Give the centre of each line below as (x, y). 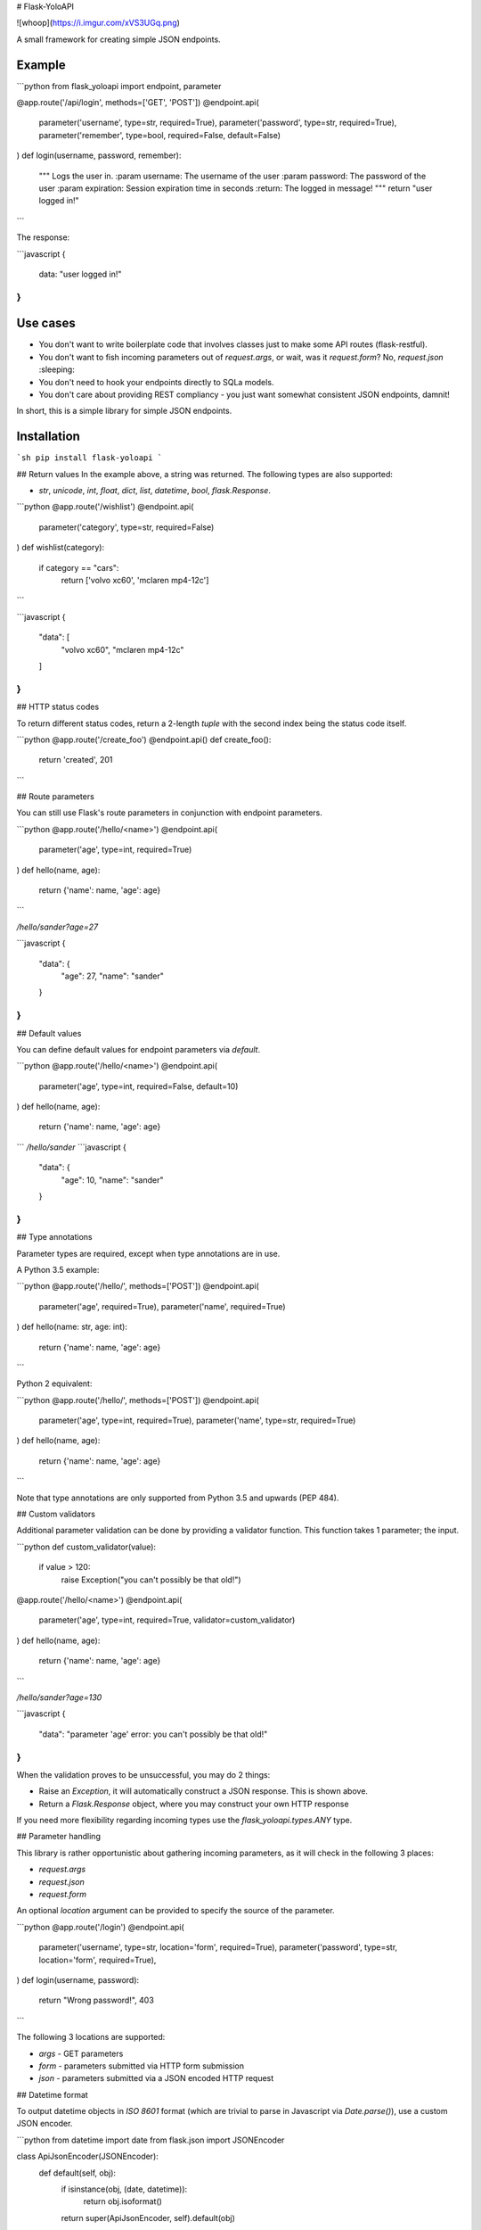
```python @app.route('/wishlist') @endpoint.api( (105, 507)
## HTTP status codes (58, 707)
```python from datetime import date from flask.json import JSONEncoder (151, 2140)
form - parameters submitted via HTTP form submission (142, 2066)
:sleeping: (57, 369)
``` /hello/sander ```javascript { (71, 1147)
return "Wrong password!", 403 (97, 2000)
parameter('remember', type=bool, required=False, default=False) (159, 135)
